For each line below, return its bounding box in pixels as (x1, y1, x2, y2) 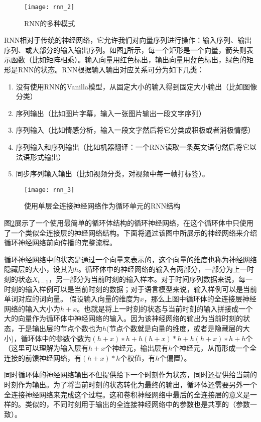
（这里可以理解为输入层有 (4, 343, 88, 353)
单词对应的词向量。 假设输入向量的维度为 (4, 293, 140, 304)
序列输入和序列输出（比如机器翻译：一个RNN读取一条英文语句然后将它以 (16, 142, 257, 152)
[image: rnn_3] (24, 186, 75, 193)
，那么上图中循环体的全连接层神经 (144, 293, 256, 304)
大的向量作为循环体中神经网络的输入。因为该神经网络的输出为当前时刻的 (4, 313, 243, 324)
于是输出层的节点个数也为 (18, 323, 102, 333)
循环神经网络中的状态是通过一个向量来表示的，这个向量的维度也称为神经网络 (4, 254, 257, 264)
